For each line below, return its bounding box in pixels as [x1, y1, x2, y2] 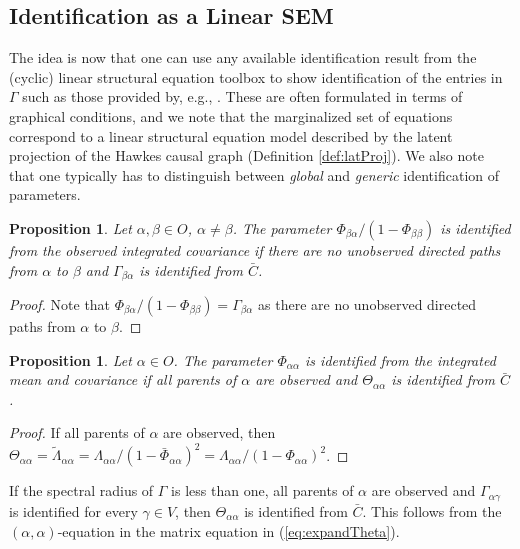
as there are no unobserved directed [258, 294, 477, 314]
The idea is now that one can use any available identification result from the [9, 47, 477, 68]
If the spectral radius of [9, 480, 154, 501]
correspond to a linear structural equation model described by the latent [9, 125, 453, 146]
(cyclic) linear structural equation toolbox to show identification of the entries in [9, 66, 503, 87]
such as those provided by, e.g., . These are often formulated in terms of [22, 86, 463, 107]
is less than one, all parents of [171, 480, 354, 501]
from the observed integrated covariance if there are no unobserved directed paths [9, 239, 501, 260]
